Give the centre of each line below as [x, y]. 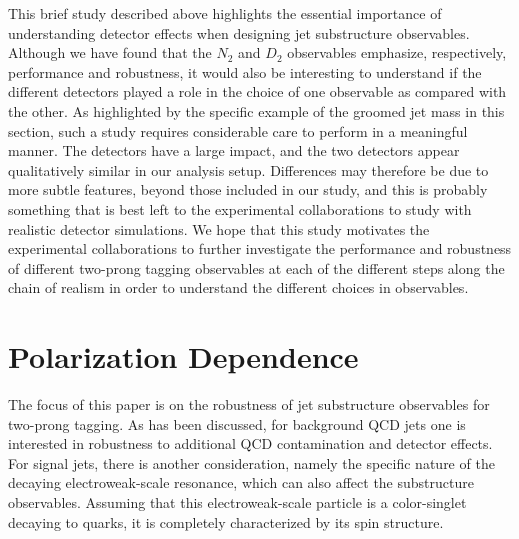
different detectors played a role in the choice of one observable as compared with [257, 91]
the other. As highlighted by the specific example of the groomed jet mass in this [256, 110]
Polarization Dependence [183, 356]
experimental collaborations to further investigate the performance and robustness [260, 248]
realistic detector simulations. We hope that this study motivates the [219, 228]
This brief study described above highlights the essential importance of [225, 13]
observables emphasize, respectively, [397, 52]
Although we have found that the [110, 52]
